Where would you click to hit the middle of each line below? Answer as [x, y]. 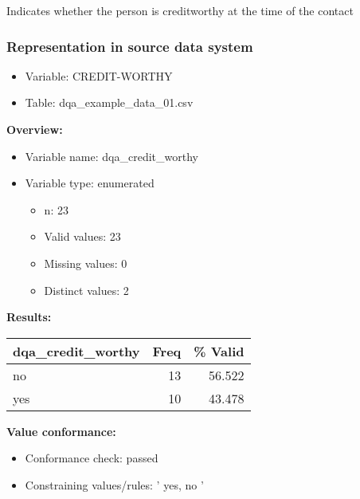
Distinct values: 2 [86, 290]
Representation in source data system [130, 46]
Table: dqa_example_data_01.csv [109, 102]
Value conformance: [61, 431]
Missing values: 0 [86, 263]
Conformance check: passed [92, 458]
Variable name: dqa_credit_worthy [112, 156]
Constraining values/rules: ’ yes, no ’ [114, 484]
